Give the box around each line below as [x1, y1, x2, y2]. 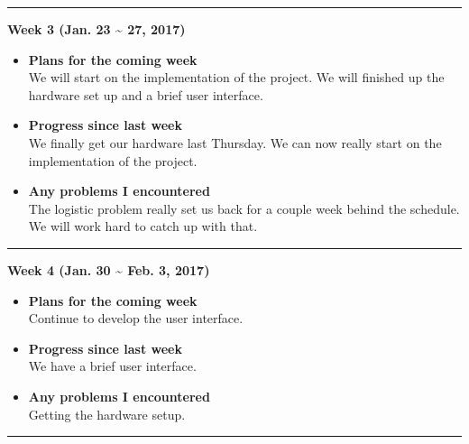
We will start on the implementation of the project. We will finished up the [28, 68, 445, 87]
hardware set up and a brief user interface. [28, 85, 263, 104]
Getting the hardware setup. [28, 404, 186, 423]
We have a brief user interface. [28, 356, 197, 375]
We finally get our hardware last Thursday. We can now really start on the [28, 133, 442, 152]
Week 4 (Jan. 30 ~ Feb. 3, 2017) [7, 260, 210, 279]
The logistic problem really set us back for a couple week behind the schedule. [28, 199, 460, 217]
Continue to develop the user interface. [28, 309, 244, 328]
